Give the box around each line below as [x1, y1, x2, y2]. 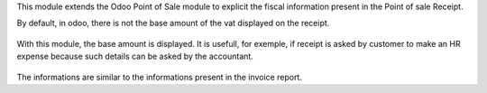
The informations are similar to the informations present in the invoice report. [16, 71, 302, 82]
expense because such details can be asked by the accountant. [16, 51, 254, 62]
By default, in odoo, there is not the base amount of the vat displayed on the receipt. [16, 18, 330, 29]
